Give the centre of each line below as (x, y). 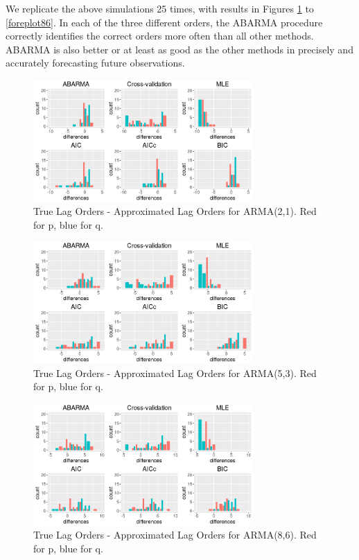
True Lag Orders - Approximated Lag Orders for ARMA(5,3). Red (175, 373)
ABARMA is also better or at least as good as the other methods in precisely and (179, 49)
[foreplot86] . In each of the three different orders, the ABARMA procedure (164, 22)
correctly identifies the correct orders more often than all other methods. (160, 36)
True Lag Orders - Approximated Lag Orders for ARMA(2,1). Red (175, 211)
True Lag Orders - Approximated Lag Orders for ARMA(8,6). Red (175, 535)
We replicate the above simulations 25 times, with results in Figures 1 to (160, 8)
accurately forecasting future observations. (95, 63)
